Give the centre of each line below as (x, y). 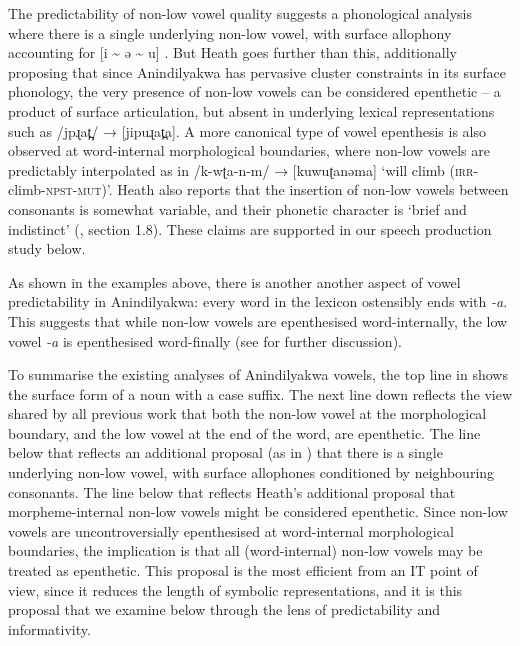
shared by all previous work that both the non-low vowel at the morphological (247, 413)
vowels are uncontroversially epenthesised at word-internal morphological (231, 530)
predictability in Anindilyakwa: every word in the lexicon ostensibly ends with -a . (258, 301)
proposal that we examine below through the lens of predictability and (224, 609)
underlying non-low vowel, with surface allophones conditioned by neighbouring (251, 472)
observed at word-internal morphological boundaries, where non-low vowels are (249, 150)
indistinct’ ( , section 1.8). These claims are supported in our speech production (250, 228)
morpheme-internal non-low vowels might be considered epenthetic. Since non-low (258, 511)
